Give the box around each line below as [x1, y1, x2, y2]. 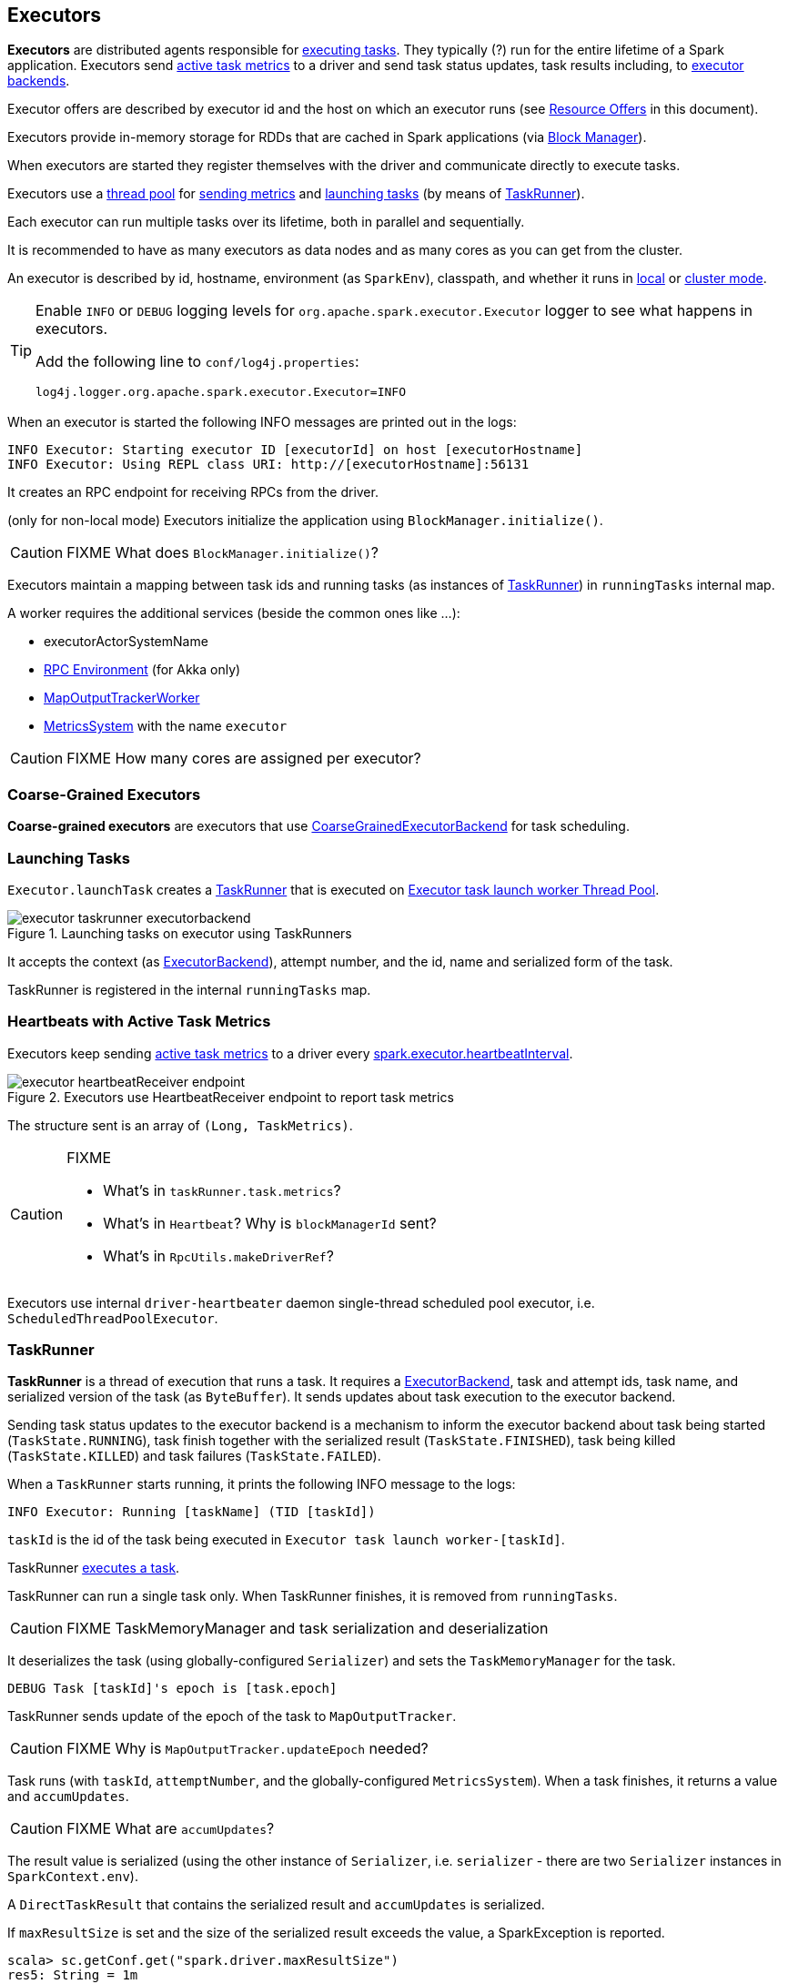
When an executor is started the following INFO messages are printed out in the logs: [7, 414, 517, 430]
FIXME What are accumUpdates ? [66, 1819, 275, 1838]
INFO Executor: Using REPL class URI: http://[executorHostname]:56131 [7, 457, 530, 472]
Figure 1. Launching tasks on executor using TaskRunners [7, 925, 352, 941]
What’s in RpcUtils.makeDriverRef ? [103, 1246, 334, 1265]
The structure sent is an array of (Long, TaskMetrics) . [7, 1117, 353, 1133]
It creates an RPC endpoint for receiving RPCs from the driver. [7, 484, 379, 501]
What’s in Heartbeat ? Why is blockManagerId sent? [103, 1213, 437, 1232]
